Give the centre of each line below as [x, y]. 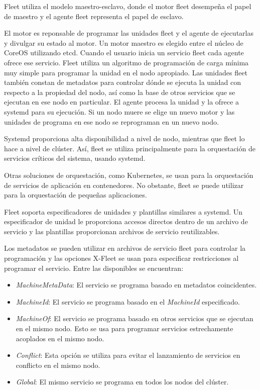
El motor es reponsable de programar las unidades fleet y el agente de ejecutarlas [129, 33]
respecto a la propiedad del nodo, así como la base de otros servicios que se [120, 92]
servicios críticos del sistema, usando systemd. [75, 158]
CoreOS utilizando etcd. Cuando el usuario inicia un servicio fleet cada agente [124, 53]
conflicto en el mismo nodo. [58, 365]
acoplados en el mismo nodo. [60, 338]
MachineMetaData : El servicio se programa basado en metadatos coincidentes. [136, 285]
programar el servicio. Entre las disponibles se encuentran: [94, 268]
